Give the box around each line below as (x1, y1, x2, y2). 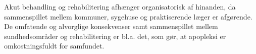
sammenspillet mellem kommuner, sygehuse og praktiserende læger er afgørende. (4, 11, 252, 21)
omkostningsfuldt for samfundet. (4, 40, 105, 51)
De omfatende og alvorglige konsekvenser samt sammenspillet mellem (4, 21, 218, 31)
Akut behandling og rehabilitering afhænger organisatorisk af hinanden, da (4, 1, 236, 11)
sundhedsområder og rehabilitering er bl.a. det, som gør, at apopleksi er (4, 30, 226, 41)
